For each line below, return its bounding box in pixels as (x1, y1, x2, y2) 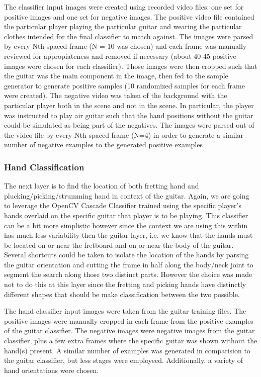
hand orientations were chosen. (4, 364, 99, 375)
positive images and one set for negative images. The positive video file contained (4, 11, 254, 22)
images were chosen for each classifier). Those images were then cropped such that (4, 60, 257, 71)
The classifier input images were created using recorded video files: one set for (4, 2, 244, 12)
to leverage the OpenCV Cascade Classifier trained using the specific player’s (4, 200, 241, 211)
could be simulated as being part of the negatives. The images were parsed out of (4, 120, 254, 130)
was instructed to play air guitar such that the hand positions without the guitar (4, 110, 253, 120)
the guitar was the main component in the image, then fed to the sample (4, 70, 228, 81)
